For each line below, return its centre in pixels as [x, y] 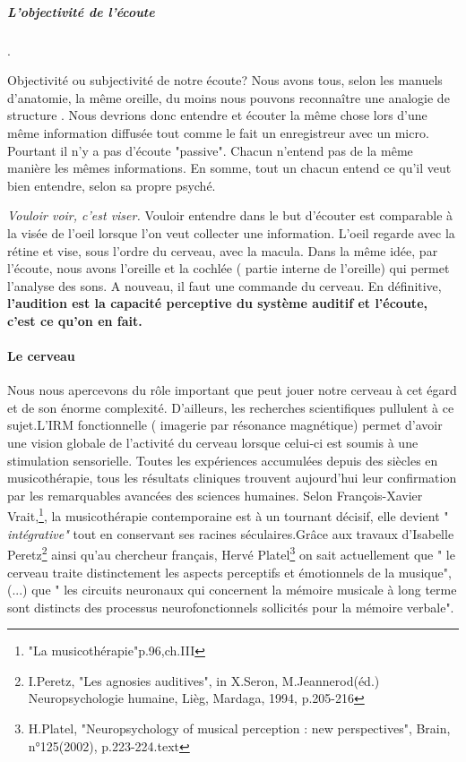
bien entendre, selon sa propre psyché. [112, 185]
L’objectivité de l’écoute [81, 11]
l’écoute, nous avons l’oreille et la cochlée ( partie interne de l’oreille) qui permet [229, 268]
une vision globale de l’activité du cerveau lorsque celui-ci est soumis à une [213, 443]
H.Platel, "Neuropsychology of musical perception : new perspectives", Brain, [239, 728]
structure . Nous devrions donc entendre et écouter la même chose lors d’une [217, 115]
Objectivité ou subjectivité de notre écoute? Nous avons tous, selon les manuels [225, 80]
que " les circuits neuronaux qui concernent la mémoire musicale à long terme [244, 590]
